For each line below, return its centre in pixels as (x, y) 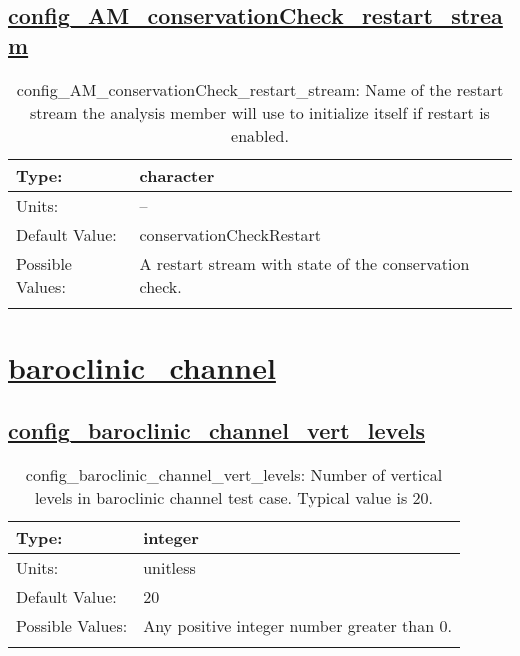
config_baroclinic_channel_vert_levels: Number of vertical (234, 475)
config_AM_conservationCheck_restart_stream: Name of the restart (260, 89)
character (177, 175)
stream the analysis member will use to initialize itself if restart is (260, 112)
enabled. (260, 135)
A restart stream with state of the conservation (304, 263)
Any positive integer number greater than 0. (297, 626)
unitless (169, 568)
